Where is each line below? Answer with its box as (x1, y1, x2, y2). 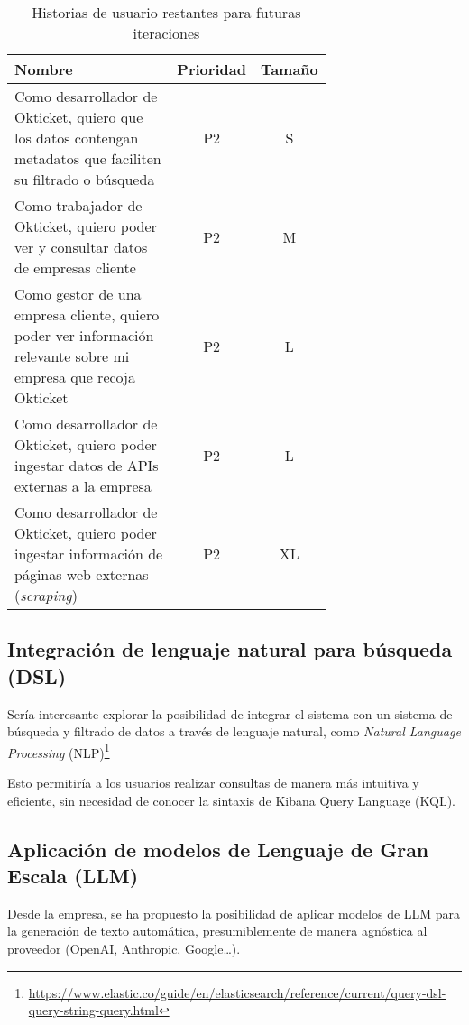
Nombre (14, 59, 73, 79)
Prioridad (177, 59, 246, 79)
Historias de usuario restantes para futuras (32, 2, 301, 23)
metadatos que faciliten (14, 148, 161, 169)
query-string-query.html (28, 1001, 159, 1020)
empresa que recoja (14, 366, 135, 387)
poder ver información (14, 325, 154, 346)
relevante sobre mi (14, 346, 130, 366)
